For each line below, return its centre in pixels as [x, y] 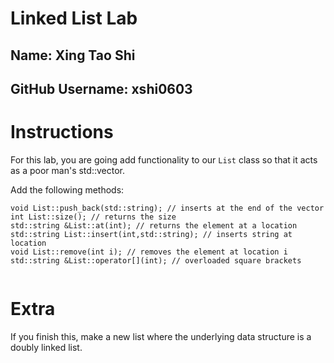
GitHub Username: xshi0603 [101, 88]
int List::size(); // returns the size [93, 217]
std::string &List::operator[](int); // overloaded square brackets [156, 260]
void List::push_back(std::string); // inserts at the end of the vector [167, 208]
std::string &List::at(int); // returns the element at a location [154, 225]
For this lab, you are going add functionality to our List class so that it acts [164, 159]
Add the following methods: [67, 189]
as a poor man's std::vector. [67, 170]
